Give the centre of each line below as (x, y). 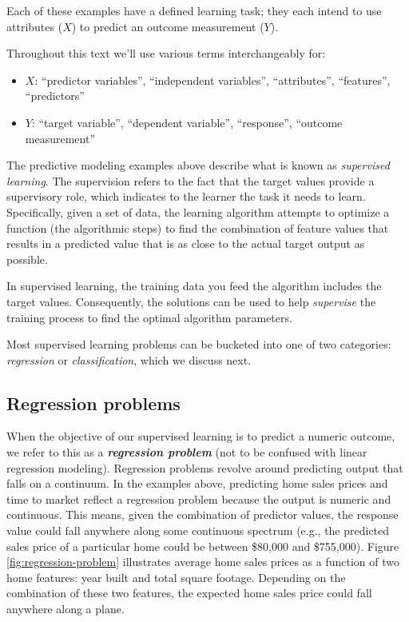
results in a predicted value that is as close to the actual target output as (186, 243)
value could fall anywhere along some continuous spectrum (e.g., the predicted (198, 530)
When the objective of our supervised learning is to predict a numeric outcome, (201, 436)
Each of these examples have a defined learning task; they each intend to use (194, 10)
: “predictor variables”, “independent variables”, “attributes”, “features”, (212, 80)
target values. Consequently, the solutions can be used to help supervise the (191, 301)
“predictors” (55, 96)
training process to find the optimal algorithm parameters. (149, 317)
